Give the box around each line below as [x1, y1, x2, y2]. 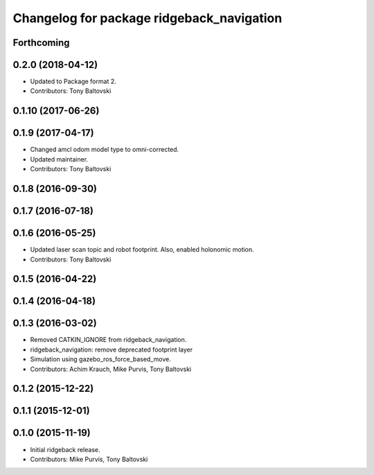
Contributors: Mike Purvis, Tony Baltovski [30, 455, 148, 463]
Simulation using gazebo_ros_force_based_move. [30, 355, 171, 363]
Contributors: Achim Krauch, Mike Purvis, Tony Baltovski [30, 365, 192, 373]
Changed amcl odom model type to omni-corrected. [30, 146, 179, 154]
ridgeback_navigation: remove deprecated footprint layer [30, 345, 193, 354]
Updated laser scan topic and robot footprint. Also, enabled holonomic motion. [30, 245, 254, 254]
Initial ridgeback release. [30, 445, 100, 454]
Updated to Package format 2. [30, 77, 117, 86]
